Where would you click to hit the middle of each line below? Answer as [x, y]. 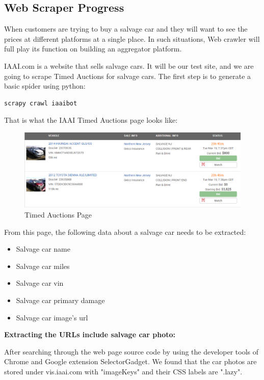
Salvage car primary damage [60, 300]
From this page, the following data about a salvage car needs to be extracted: [125, 232]
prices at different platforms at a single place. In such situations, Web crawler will [132, 38]
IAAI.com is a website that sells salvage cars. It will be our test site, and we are [129, 65]
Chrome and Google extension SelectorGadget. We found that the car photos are [130, 361]
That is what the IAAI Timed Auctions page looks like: [91, 120]
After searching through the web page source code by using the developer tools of [131, 351]
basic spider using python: [45, 86]
